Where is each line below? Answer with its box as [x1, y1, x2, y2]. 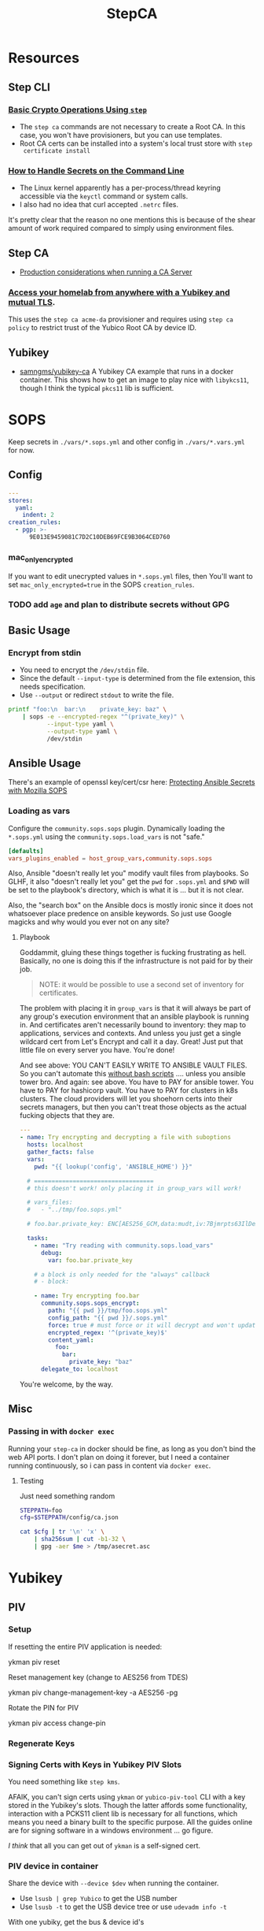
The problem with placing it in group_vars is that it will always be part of [19, 1004, 251, 1013]
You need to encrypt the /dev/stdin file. [19, 665, 149, 674]
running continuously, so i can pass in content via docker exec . [8, 1461, 211, 1470]
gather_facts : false [27, 1148, 94, 1156]
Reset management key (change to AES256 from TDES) [8, 1672, 189, 1682]
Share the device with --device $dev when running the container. [8, 1878, 219, 1888]
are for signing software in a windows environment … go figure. [8, 1825, 214, 1836]
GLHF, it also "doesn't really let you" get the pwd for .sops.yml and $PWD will [8, 877, 250, 886]
